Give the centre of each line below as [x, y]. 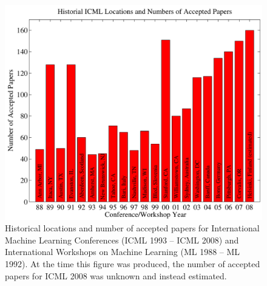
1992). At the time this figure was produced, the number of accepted [133, 263]
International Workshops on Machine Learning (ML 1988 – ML [123, 252]
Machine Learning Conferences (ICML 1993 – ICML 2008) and [122, 240]
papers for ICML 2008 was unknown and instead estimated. [116, 275]
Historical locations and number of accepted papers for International [132, 228]
